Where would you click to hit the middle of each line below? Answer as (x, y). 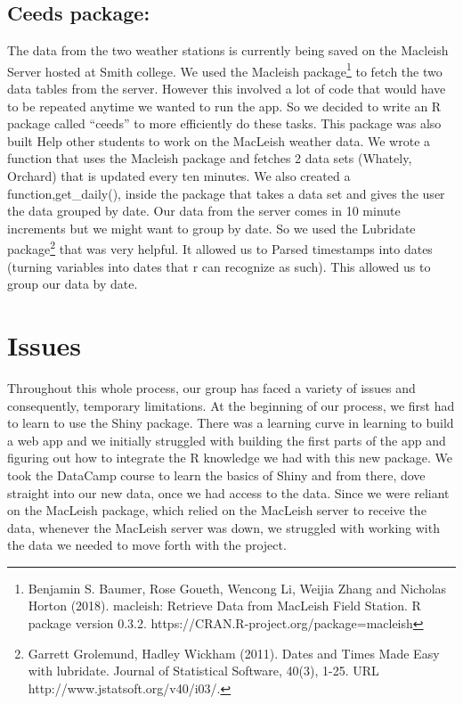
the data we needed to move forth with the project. (147, 545)
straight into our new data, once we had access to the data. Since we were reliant (228, 492)
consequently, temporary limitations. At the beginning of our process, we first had (231, 405)
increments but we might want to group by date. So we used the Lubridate (211, 228)
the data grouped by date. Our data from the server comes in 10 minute (204, 211)
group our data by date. (73, 284)
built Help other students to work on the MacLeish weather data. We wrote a (219, 140)
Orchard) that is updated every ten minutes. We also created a (179, 176)
